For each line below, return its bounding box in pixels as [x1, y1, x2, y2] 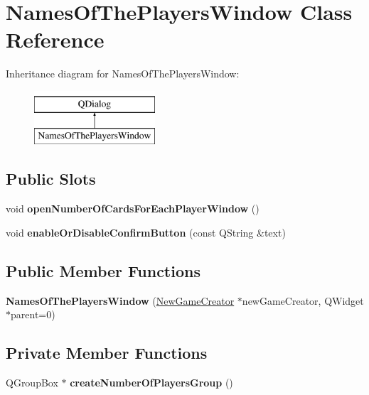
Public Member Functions [6, 259, 200, 281]
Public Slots [6, 168, 96, 190]
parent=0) [11, 307, 55, 322]
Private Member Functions [6, 342, 208, 364]
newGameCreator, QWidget [242, 293, 364, 308]
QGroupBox [6, 375, 58, 390]
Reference [6, 25, 105, 54]
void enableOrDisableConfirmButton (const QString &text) [6, 224, 286, 239]
